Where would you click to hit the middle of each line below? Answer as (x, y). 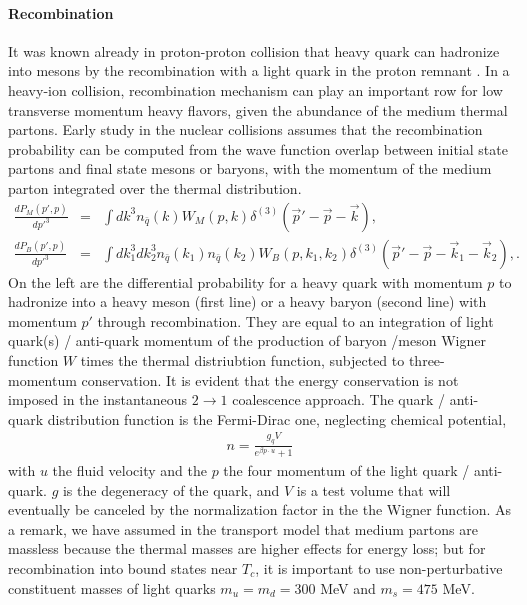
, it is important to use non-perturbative (379, 567)
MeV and (348, 587)
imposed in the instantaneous (98, 399)
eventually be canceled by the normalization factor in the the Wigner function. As (260, 509)
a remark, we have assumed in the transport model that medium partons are (243, 528)
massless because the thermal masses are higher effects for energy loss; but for (247, 548)
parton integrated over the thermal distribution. (155, 187)
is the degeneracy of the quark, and (171, 489)
